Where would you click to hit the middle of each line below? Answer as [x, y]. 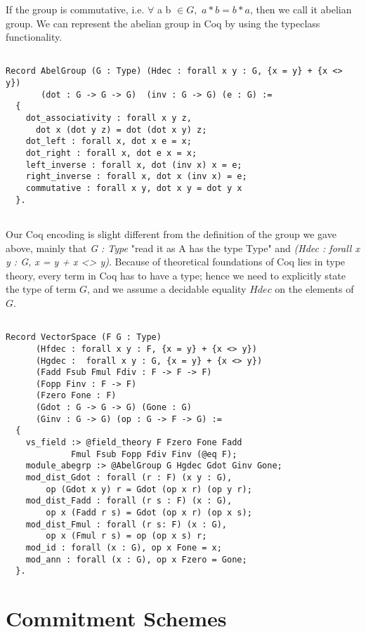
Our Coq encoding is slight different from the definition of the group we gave [171, 233]
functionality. [34, 37]
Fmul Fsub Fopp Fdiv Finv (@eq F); [154, 454]
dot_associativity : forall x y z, [109, 118]
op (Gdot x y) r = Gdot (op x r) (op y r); [149, 489]
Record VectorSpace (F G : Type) [84, 337]
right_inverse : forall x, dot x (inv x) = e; [136, 177]
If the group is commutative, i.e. [75, 9]
